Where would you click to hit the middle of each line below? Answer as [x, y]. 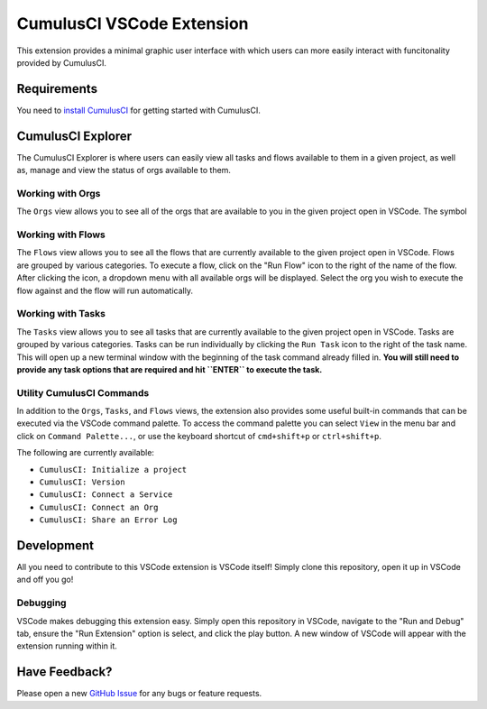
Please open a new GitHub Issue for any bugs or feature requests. [139, 694]
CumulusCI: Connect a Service [106, 495]
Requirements [57, 89]
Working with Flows [61, 235]
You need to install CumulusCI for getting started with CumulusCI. [138, 110]
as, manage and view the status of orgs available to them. [124, 170]
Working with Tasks [61, 314]
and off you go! [45, 580]
